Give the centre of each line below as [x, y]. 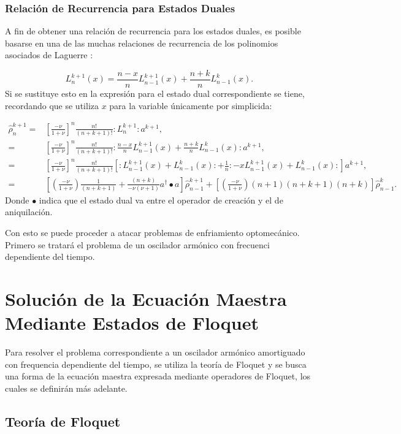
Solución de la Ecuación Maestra [146, 298]
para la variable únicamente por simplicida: [191, 105]
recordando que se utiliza [52, 105]
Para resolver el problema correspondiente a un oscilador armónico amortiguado [155, 352]
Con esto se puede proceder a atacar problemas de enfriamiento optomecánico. [152, 232]
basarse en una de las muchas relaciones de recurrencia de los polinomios [142, 43]
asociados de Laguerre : [49, 55]
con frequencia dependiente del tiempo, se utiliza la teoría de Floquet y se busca [156, 364]
